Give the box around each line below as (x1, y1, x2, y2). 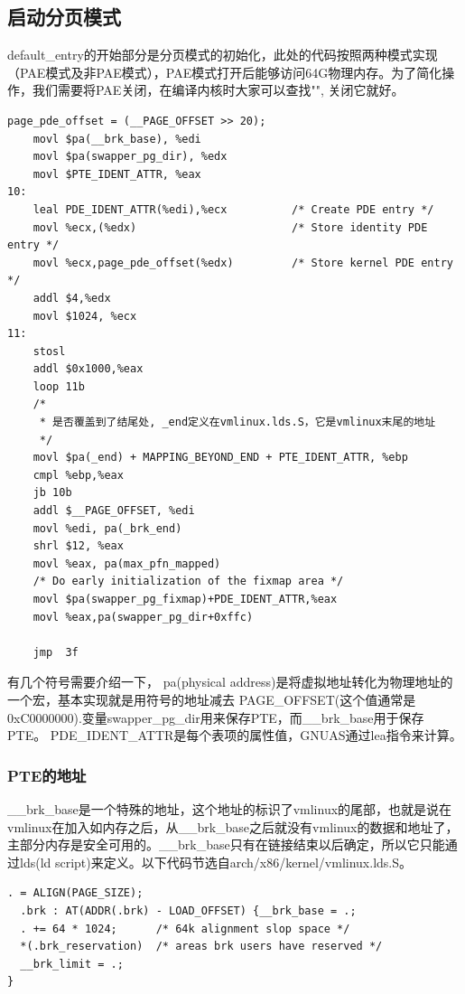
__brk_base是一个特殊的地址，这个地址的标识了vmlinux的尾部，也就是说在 (7, 799, 452, 818)
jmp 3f (33, 645, 79, 659)
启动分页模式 (7, 3, 121, 31)
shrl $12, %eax (33, 539, 124, 553)
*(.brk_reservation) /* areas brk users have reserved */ (20, 940, 383, 953)
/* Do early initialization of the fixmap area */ (33, 575, 344, 588)
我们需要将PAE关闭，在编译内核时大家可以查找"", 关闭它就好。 (32, 80, 405, 99)
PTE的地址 (7, 764, 87, 786)
